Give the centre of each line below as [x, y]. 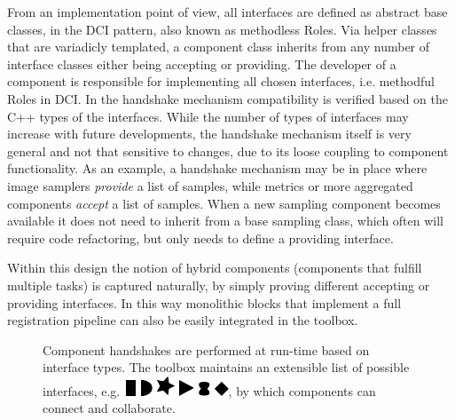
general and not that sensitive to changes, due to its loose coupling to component [228, 151]
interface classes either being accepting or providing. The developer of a [202, 63]
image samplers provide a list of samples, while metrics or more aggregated [210, 185]
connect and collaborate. [109, 408]
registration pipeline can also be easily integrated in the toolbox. [183, 320]
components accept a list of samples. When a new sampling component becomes [224, 203]
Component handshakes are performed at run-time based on [206, 349]
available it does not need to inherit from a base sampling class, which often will [225, 221]
